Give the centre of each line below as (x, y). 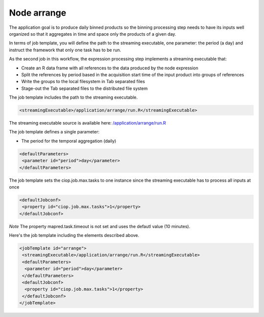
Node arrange (38, 13)
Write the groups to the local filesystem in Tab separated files (83, 82)
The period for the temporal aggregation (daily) (69, 141)
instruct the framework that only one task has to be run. (65, 50)
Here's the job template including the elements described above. (74, 235)
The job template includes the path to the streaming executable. (73, 97)
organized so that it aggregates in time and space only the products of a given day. (93, 34)
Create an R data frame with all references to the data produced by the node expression (110, 68)
